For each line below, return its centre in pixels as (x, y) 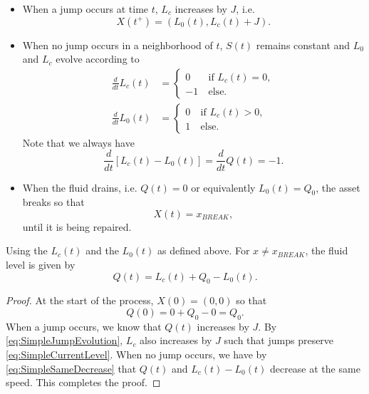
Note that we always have (78, 142)
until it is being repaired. (77, 226)
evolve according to (98, 59)
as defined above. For (204, 250)
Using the (27, 250)
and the (102, 250)
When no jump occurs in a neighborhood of (118, 45)
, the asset (338, 187)
